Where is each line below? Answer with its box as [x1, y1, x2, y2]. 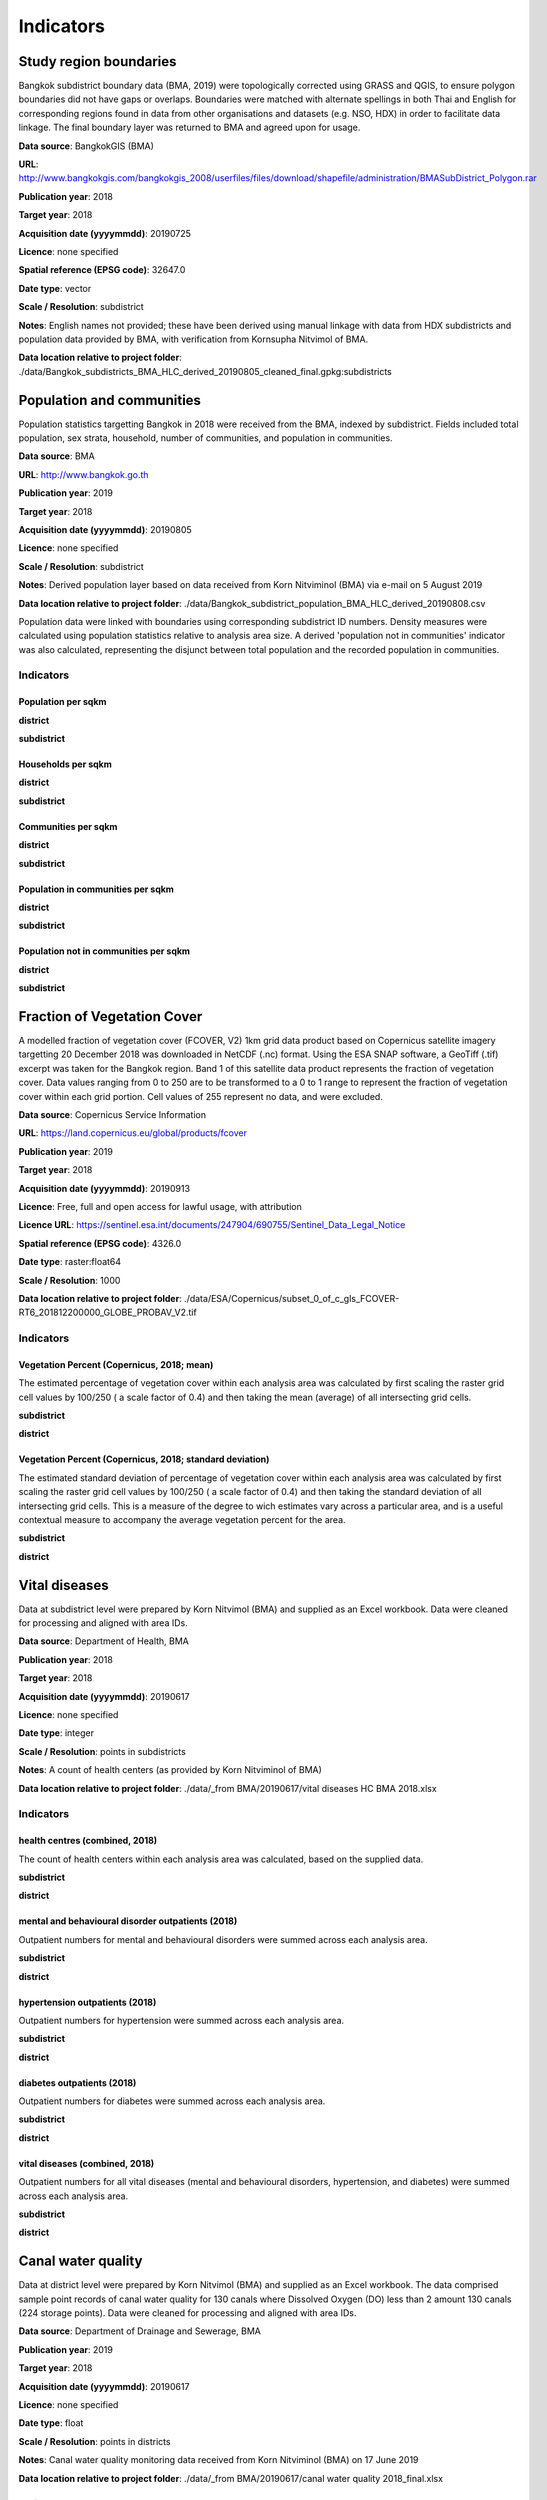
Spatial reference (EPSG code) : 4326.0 [18, 1237, 182, 1249]
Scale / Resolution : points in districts [18, 2435, 171, 2447]
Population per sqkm [18, 696, 107, 708]
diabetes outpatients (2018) [18, 2076, 137, 2089]
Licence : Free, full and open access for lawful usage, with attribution [18, 1200, 302, 1212]
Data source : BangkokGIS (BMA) [18, 140, 155, 152]
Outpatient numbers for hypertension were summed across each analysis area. [18, 2014, 345, 2026]
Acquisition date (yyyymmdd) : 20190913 [18, 1182, 190, 1194]
